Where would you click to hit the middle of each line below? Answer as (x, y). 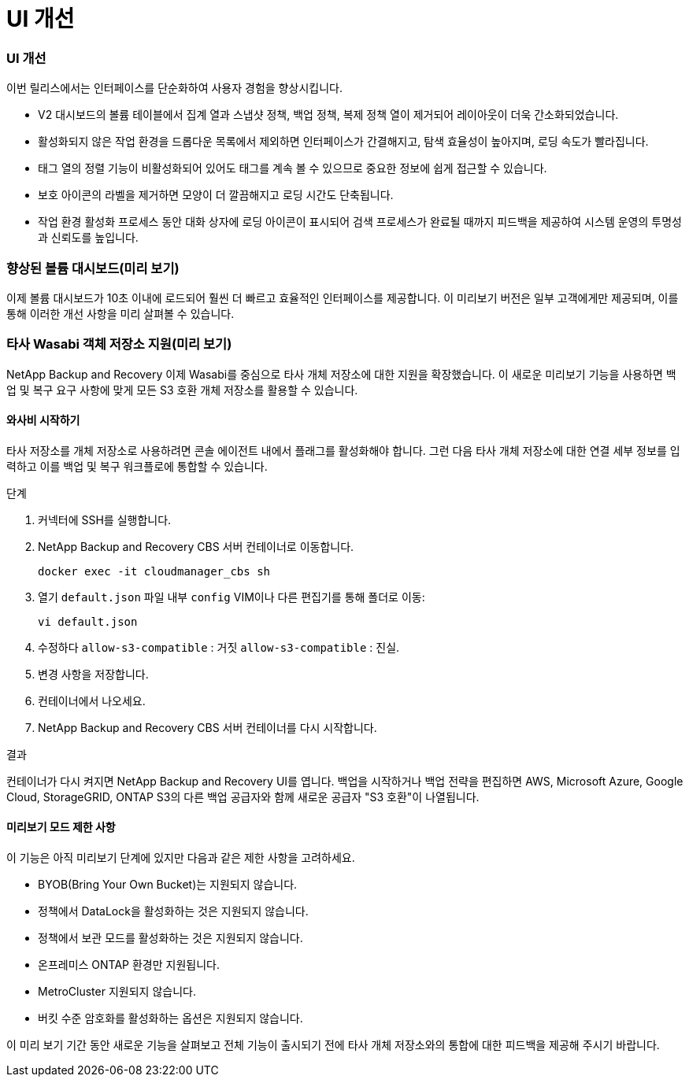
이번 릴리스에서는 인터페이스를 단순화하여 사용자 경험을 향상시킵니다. (174, 88)
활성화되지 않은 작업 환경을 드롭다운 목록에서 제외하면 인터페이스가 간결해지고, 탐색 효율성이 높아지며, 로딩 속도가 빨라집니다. (343, 142)
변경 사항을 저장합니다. (93, 674)
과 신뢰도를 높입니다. (88, 238)
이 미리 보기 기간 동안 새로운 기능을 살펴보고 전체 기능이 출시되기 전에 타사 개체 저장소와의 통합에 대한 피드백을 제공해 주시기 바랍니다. (333, 1045)
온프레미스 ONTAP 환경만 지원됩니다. (129, 965)
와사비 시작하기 (43, 420)
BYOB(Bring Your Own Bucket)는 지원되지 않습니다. (168, 885)
